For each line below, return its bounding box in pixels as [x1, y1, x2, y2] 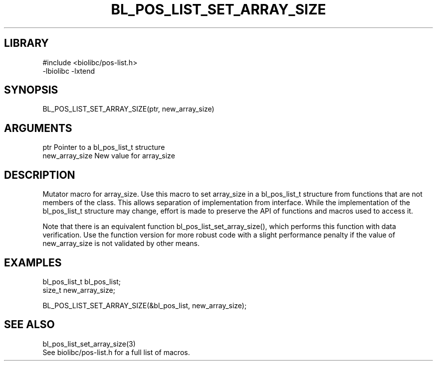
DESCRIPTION [4, 168, 75, 181]
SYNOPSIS [4, 84, 58, 97]
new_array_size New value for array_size [42, 151, 175, 160]
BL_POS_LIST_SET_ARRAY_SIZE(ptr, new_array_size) [42, 105, 215, 114]
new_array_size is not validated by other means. [42, 239, 200, 248]
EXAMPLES [4, 256, 62, 269]
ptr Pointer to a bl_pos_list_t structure [42, 143, 165, 152]
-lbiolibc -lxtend [42, 66, 95, 75]
